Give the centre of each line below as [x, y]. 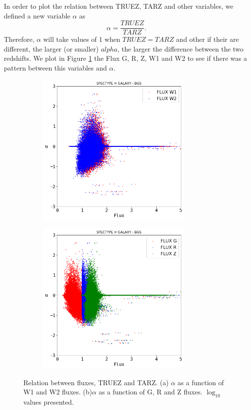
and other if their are [207, 39]
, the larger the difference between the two [180, 48]
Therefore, [19, 39]
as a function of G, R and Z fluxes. [151, 392]
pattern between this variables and [55, 68]
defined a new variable [37, 15]
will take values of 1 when [81, 39]
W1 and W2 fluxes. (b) [58, 392]
